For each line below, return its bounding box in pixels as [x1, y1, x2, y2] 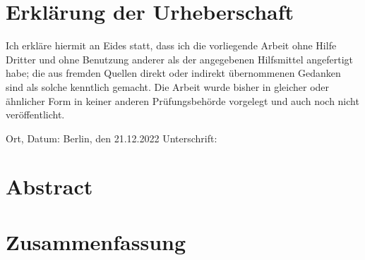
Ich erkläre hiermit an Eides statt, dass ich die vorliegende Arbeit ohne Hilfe [6, 38, 337, 53]
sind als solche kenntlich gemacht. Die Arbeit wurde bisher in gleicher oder [6, 79, 330, 94]
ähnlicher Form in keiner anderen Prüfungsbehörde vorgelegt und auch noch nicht [6, 93, 359, 108]
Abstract [6, 172, 93, 201]
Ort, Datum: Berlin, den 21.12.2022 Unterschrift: [6, 130, 217, 145]
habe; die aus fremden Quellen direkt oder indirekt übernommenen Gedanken [6, 66, 341, 80]
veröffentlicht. [6, 107, 65, 122]
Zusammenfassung [6, 227, 186, 256]
